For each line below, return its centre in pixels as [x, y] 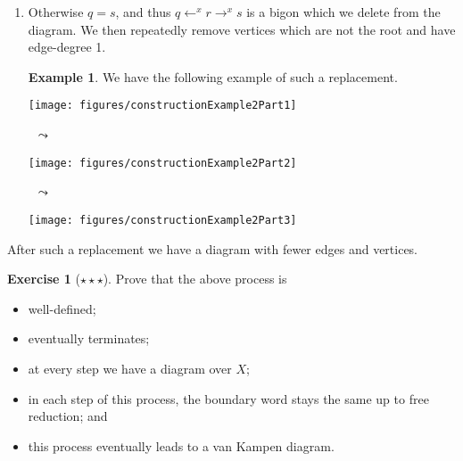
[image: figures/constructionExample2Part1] [162, 106]
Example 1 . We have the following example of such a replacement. [213, 76]
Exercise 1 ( [44, 279]
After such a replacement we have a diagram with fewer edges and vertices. [213, 248]
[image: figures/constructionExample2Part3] [162, 220]
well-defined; [62, 308]
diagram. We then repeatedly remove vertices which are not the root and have [242, 29]
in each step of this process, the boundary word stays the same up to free [228, 398]
